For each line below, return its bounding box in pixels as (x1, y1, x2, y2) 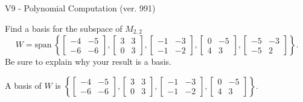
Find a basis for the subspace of (5, 22, 123, 34)
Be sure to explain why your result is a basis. (5, 55, 172, 68)
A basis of (5, 79, 42, 91)
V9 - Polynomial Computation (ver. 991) (5, 2, 156, 14)
